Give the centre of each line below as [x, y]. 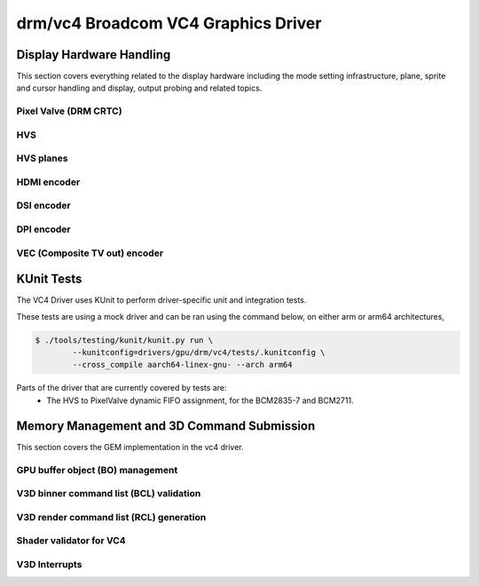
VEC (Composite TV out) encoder [90, 253]
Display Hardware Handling [94, 55]
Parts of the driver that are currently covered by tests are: [122, 388]
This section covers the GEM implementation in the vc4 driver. [130, 447]
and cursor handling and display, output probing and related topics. [139, 88]
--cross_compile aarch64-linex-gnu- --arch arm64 [182, 365]
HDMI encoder [48, 182]
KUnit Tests [49, 279]
